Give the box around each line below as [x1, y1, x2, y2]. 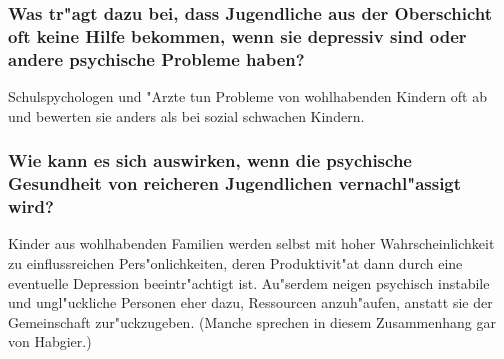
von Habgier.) [8, 331, 92, 352]
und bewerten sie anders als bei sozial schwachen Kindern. [8, 105, 365, 126]
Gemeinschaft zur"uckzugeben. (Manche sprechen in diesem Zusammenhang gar [8, 311, 496, 332]
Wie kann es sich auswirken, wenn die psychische [8, 148, 412, 173]
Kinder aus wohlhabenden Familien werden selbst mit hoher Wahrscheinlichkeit [8, 233, 495, 254]
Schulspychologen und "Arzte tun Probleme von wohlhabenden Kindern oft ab [8, 86, 487, 107]
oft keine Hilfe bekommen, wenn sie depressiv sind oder [8, 23, 467, 48]
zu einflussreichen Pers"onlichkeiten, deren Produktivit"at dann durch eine [8, 252, 463, 273]
